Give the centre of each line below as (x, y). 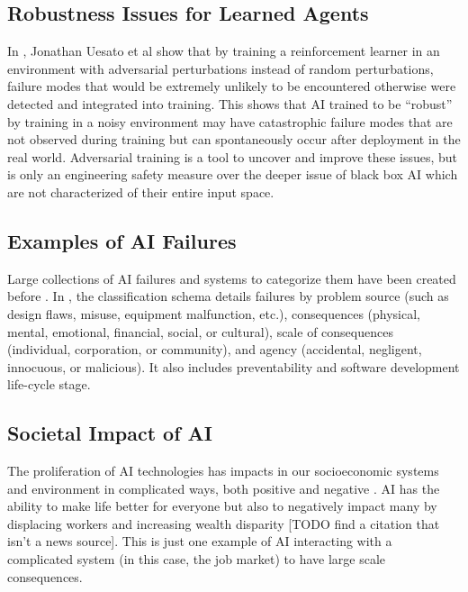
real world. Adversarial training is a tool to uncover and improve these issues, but (233, 156)
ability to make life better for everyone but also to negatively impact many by (222, 506)
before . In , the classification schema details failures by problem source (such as (228, 296)
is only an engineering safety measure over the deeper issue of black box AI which (233, 174)
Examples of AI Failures (122, 240)
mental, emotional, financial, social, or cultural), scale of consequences (200, 331)
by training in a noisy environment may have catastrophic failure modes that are (230, 121)
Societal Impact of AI (110, 433)
